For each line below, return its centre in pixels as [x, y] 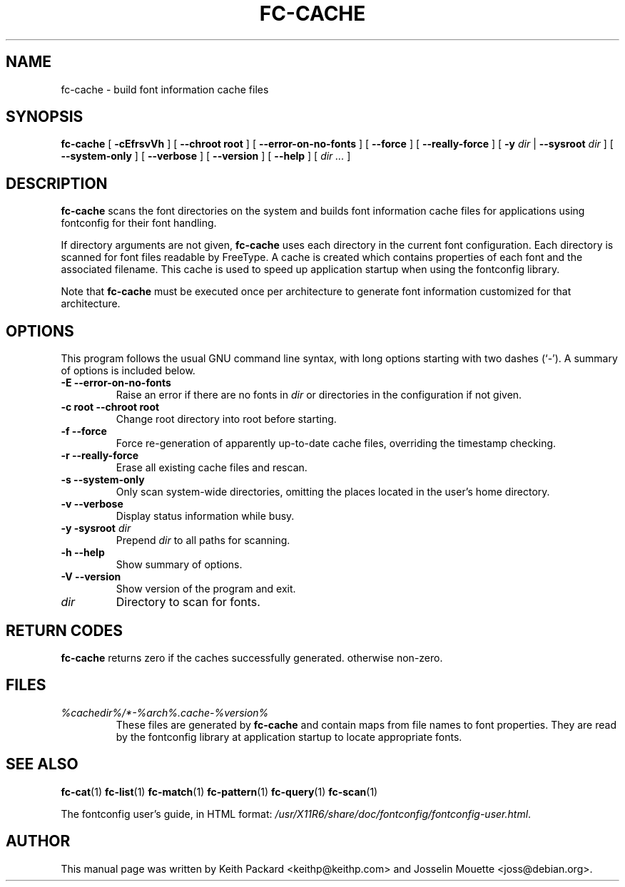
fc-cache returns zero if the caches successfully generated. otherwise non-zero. [252, 657]
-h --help [83, 553]
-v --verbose [92, 504]
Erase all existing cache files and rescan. [212, 468]
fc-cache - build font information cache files [165, 89]
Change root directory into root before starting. [226, 419]
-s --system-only [103, 480]
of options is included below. [128, 371]
